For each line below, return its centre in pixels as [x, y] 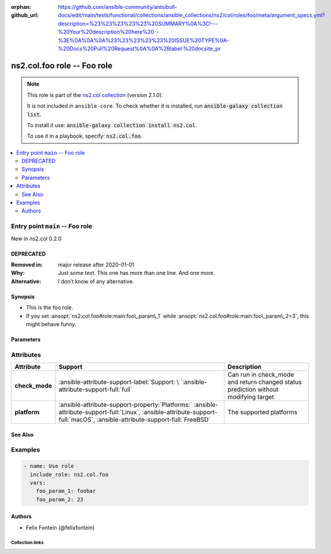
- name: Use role [49, 466]
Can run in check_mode [261, 375]
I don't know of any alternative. [96, 281]
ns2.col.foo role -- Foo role [62, 65]
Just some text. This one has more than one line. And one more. [137, 273]
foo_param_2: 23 [60, 499]
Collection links [27, 542]
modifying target [251, 397]
